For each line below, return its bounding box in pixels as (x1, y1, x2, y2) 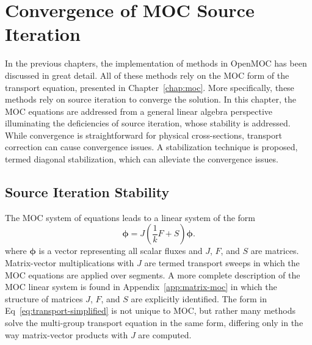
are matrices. (250, 244, 299, 257)
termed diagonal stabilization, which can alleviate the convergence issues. (5, 153, 278, 165)
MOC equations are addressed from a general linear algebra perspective (5, 104, 273, 117)
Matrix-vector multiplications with (5, 256, 134, 269)
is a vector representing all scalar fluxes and (38, 244, 203, 257)
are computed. (138, 328, 192, 341)
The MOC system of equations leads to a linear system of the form (5, 211, 256, 223)
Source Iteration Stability (5, 183, 170, 202)
